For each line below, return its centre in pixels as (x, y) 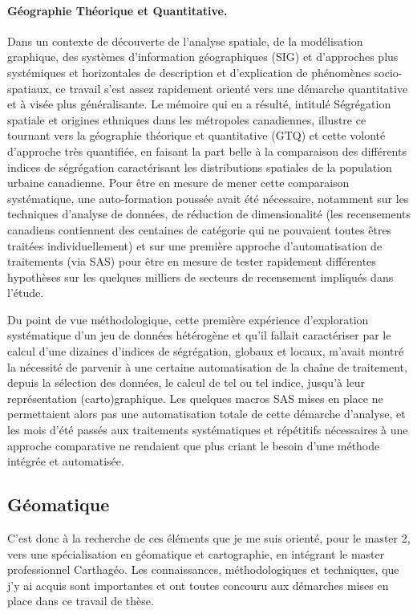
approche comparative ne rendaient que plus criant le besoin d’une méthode (194, 445)
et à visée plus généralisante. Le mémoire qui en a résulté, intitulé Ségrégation (199, 104)
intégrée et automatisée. (66, 461)
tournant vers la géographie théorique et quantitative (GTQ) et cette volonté (196, 135)
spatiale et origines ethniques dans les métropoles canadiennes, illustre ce (187, 119)
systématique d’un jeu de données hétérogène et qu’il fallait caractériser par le (199, 335)
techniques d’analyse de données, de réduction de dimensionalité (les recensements (209, 214)
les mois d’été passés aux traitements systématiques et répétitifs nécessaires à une (208, 430)
